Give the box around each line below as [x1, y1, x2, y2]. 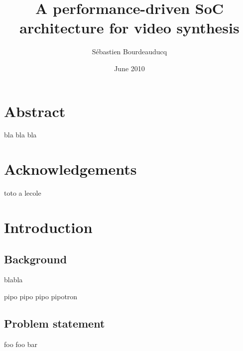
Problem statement [4, 315, 105, 331]
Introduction [4, 217, 93, 237]
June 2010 [114, 63, 145, 73]
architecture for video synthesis [19, 17, 240, 38]
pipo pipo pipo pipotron [4, 291, 78, 301]
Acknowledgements [4, 159, 137, 179]
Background [4, 251, 67, 266]
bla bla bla [4, 129, 37, 140]
